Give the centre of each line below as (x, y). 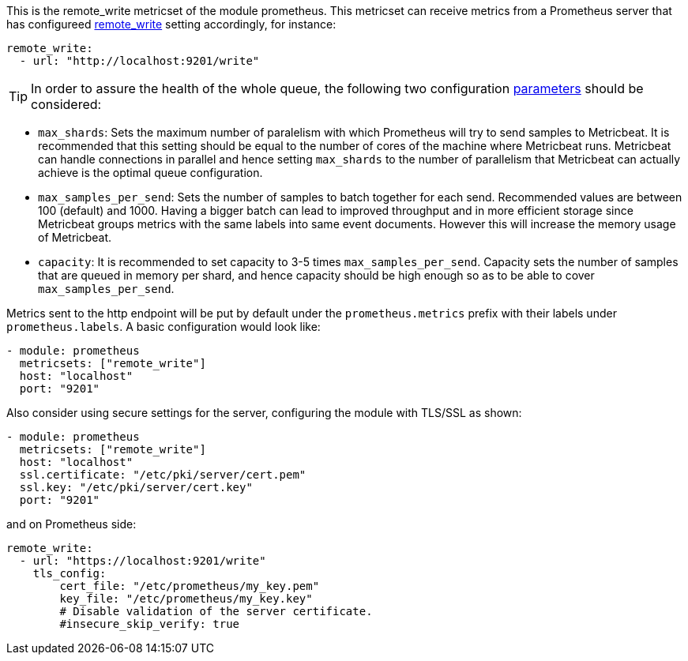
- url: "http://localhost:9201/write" (139, 61)
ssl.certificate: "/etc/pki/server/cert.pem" (163, 475)
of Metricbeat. (75, 237)
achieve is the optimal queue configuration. (150, 173)
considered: (66, 104)
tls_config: (70, 573)
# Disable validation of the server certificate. (216, 611)
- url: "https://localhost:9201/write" (143, 561)
